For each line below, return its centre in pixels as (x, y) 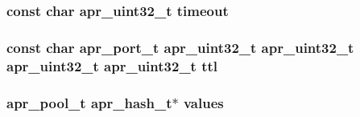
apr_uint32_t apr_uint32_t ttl (112, 65)
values (203, 102)
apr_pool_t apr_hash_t (89, 102)
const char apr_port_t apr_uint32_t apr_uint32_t (180, 47)
